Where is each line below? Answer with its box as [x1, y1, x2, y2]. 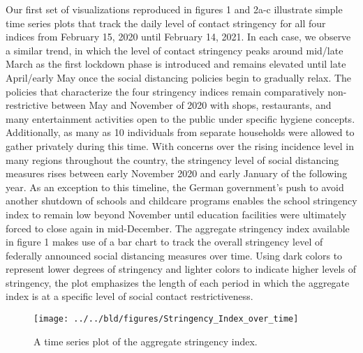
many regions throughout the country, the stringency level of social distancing [6, 152, 339, 167]
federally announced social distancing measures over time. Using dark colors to [6, 248, 343, 262]
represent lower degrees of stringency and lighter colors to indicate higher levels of [6, 262, 356, 276]
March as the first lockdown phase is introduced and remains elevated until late [6, 57, 346, 71]
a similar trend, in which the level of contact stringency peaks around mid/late [6, 43, 343, 57]
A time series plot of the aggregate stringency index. [34, 333, 258, 348]
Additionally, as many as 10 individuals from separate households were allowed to [6, 125, 355, 140]
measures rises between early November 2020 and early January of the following [6, 166, 348, 181]
